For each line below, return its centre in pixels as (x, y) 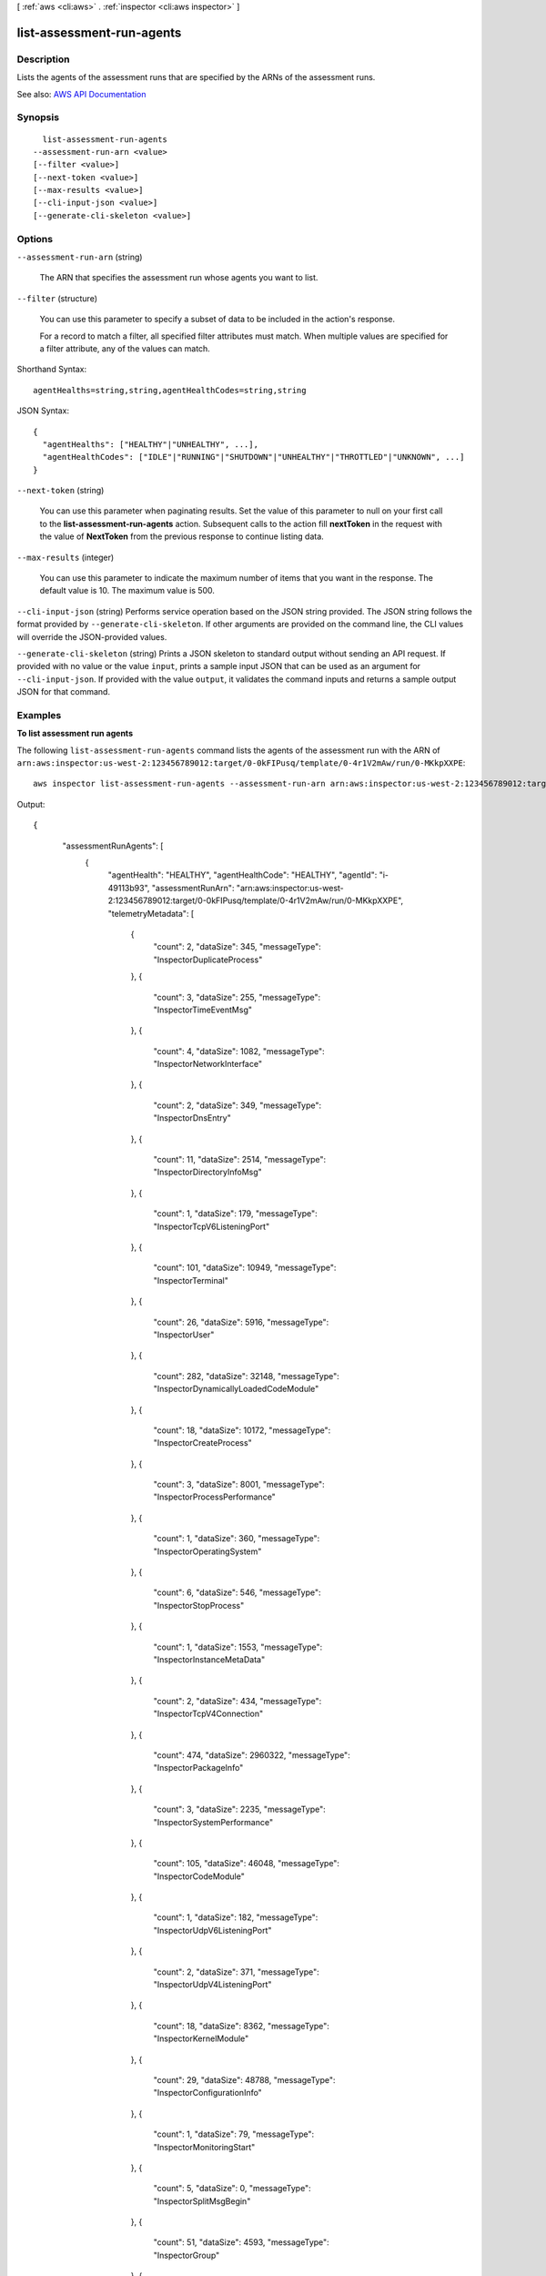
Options (35, 239)
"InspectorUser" (184, 1335)
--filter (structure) (57, 298)
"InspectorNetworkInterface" (208, 1064)
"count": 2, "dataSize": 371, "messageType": (237, 1972)
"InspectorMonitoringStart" (204, 2147)
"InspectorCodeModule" (199, 1876)
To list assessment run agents (75, 734)
